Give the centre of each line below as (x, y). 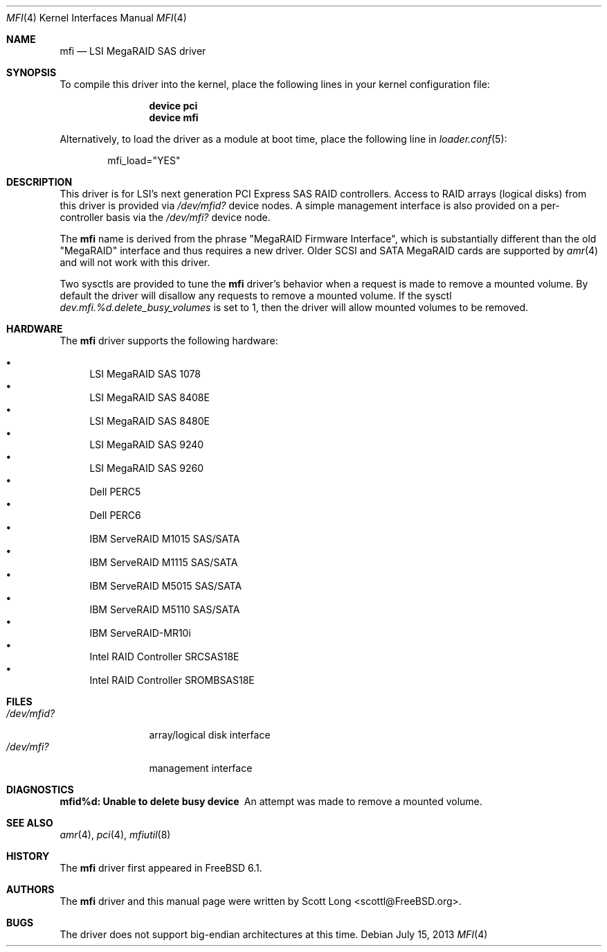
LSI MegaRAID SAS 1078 (145, 374)
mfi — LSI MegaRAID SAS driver (133, 51)
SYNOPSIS (31, 72)
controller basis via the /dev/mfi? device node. (165, 217)
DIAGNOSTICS (40, 790)
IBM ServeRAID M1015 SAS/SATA (165, 539)
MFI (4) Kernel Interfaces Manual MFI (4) (97, 18)
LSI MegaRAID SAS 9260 (147, 468)
